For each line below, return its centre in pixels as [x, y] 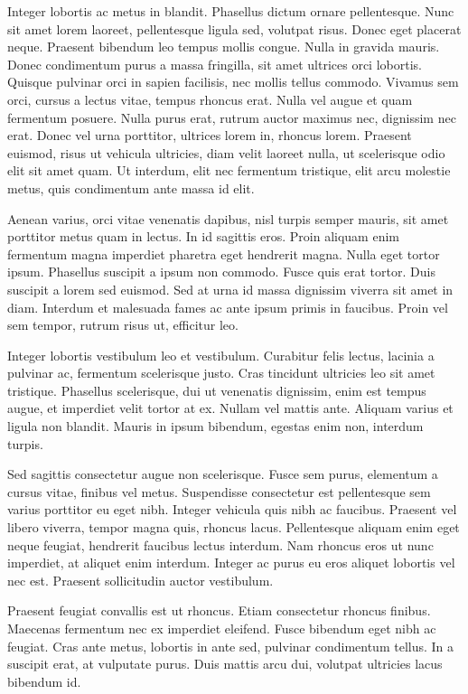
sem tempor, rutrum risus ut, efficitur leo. [123, 325]
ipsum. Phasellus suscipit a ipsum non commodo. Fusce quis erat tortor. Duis [221, 272]
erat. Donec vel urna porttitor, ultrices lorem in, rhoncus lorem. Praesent [210, 135]
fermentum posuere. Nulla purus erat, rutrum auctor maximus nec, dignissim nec [232, 117]
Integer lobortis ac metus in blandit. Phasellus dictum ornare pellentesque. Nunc [231, 11]
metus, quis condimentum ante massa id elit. [131, 188]
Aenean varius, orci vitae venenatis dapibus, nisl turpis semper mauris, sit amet [228, 218]
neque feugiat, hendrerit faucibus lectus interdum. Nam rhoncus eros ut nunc [220, 544]
